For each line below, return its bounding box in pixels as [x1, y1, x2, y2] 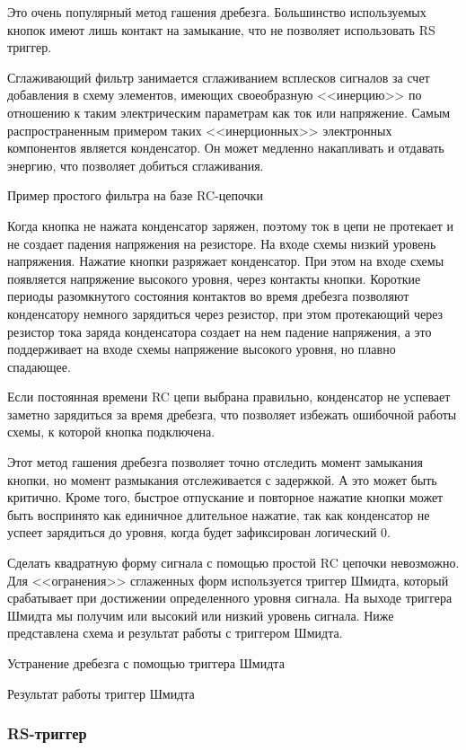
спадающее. [7, 357, 71, 375]
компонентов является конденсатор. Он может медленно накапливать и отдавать [7, 138, 444, 157]
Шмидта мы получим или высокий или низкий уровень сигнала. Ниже [7, 605, 394, 624]
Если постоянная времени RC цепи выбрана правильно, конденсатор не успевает [7, 387, 451, 406]
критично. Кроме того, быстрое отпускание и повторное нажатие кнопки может [7, 488, 444, 507]
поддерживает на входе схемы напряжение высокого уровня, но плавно [7, 340, 396, 358]
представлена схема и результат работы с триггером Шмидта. [7, 623, 343, 642]
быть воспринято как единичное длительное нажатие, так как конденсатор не [7, 505, 430, 524]
